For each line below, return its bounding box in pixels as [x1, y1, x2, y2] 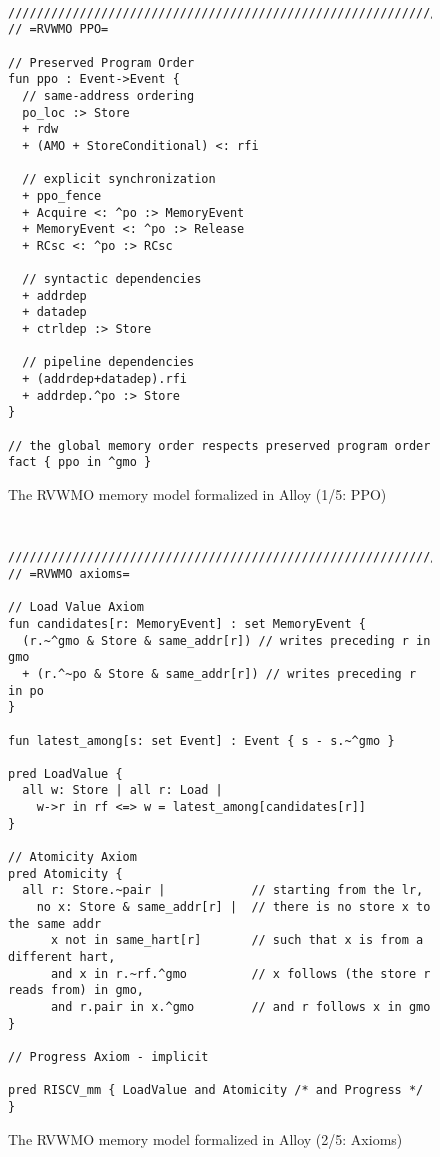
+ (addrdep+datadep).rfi [22, 372, 187, 387]
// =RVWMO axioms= [8, 566, 130, 581]
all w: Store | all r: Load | [22, 783, 223, 798]
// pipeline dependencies [22, 355, 195, 370]
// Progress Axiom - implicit [8, 1049, 209, 1064]
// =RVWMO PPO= [8, 22, 109, 37]
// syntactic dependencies [22, 272, 202, 287]
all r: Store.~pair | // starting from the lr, [22, 883, 424, 898]
